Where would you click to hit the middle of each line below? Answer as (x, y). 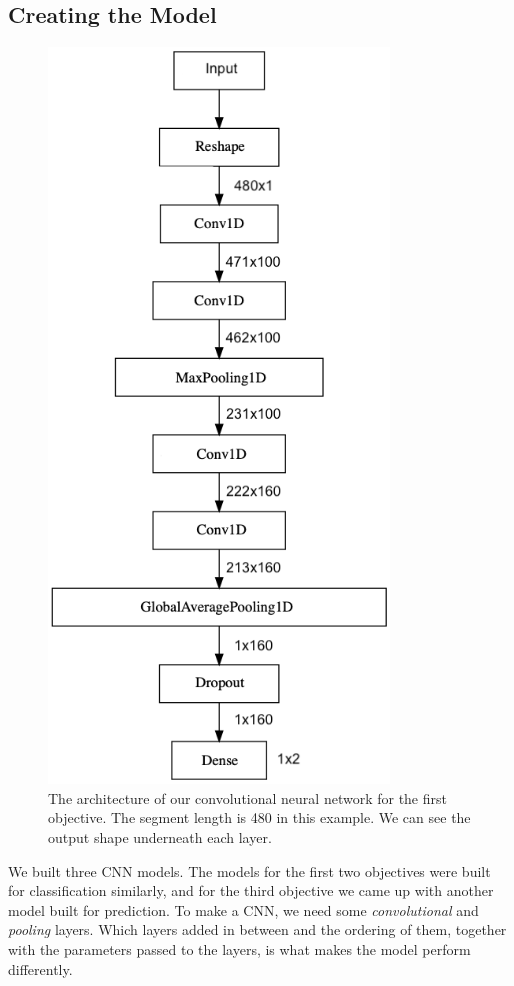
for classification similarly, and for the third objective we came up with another (251, 890)
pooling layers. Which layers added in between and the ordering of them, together (257, 929)
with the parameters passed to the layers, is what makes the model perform (239, 948)
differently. (40, 968)
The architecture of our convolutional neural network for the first (247, 797)
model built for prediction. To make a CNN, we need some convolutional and (243, 909)
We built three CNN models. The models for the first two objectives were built (249, 870)
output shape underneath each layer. (160, 836)
